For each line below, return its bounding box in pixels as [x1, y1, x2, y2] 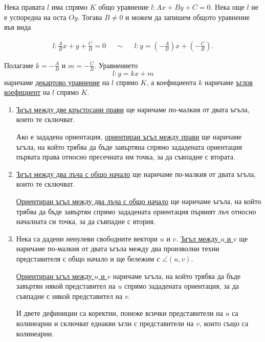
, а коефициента [146, 76, 196, 87]
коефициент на [4, 87, 50, 97]
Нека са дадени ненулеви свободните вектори [16, 233, 158, 244]
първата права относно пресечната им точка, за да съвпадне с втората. [16, 151, 235, 162]
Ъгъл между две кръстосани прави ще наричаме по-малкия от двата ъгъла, [16, 104, 250, 114]
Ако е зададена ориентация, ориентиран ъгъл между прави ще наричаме [16, 131, 242, 142]
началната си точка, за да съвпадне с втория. [16, 216, 156, 227]
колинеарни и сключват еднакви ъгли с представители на [16, 317, 194, 328]
